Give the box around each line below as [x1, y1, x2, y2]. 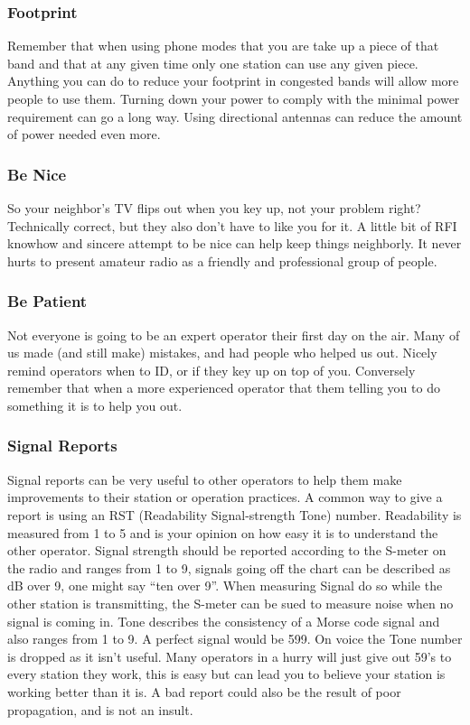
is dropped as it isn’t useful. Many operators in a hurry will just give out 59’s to [7, 646, 452, 665]
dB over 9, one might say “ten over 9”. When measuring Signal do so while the [7, 576, 443, 595]
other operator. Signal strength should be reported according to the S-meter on [7, 541, 446, 560]
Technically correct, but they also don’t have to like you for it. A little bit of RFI [7, 216, 457, 235]
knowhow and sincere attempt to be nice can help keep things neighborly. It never [7, 234, 462, 253]
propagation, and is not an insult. [7, 700, 193, 719]
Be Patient [7, 290, 88, 312]
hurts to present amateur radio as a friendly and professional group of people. [7, 251, 437, 270]
